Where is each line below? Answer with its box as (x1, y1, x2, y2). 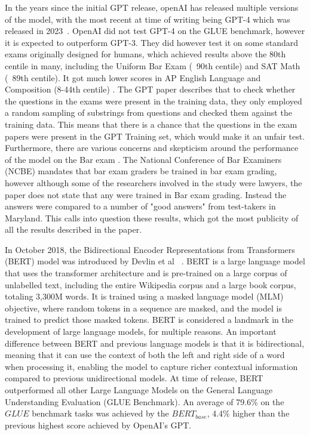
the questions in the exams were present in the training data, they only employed (5, 94, 302, 107)
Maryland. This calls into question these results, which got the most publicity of (5, 211, 299, 224)
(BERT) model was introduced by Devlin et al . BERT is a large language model (5, 255, 305, 267)
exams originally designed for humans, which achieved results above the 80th (5, 48, 286, 60)
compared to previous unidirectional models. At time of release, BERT (5, 372, 263, 384)
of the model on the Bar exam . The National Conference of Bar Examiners (5, 153, 282, 165)
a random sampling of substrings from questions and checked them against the (5, 106, 292, 119)
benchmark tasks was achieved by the (32, 407, 169, 419)
